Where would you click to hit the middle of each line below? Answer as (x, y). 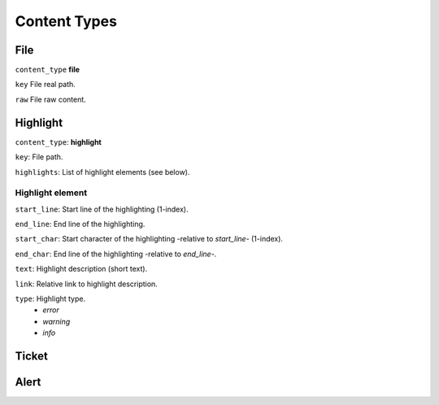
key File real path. (46, 85)
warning (57, 321)
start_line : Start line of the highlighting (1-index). (102, 209)
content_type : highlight (58, 142)
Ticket (31, 356)
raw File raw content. (51, 99)
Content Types (66, 21)
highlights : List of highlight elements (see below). (102, 172)
